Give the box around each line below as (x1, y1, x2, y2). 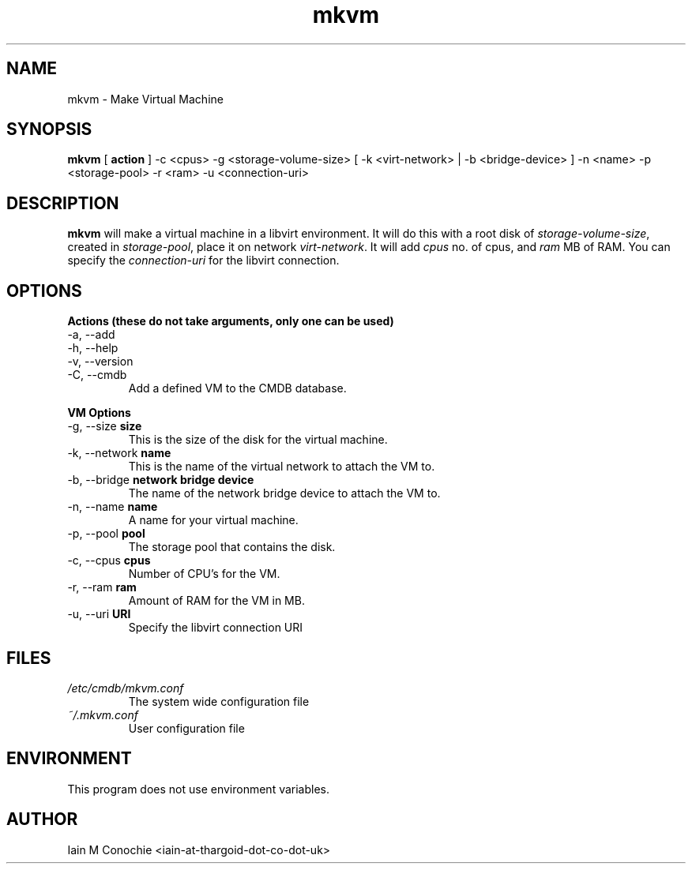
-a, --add (67, 328, 115, 342)
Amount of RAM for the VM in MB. (128, 594, 305, 608)
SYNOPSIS (6, 119, 92, 140)
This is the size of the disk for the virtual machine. (128, 433, 388, 447)
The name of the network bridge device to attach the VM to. (128, 486, 441, 501)
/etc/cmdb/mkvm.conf (67, 681, 184, 695)
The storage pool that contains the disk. (128, 540, 336, 554)
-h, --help (67, 341, 118, 355)
